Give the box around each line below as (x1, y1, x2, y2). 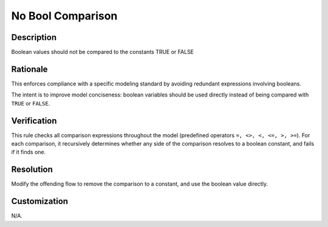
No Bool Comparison (11, 9, 118, 22)
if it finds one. (11, 149, 46, 156)
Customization (11, 196, 69, 206)
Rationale (11, 64, 48, 74)
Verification (11, 115, 57, 126)
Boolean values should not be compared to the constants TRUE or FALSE (11, 49, 194, 56)
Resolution (11, 164, 53, 175)
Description (11, 32, 57, 42)
